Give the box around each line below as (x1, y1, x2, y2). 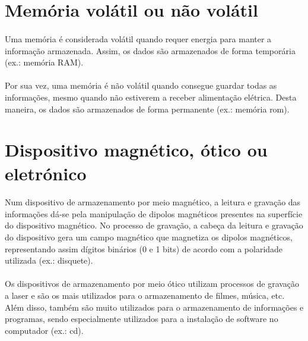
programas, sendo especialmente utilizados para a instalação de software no (5, 312, 278, 325)
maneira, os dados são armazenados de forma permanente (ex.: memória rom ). (5, 102, 290, 115)
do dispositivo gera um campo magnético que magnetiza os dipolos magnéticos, (5, 231, 293, 243)
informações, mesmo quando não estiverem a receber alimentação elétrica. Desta (5, 90, 297, 103)
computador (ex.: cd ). (5, 324, 84, 336)
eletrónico (5, 161, 87, 185)
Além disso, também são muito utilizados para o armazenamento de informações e (5, 301, 304, 313)
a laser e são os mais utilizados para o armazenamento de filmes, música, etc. (5, 289, 285, 302)
